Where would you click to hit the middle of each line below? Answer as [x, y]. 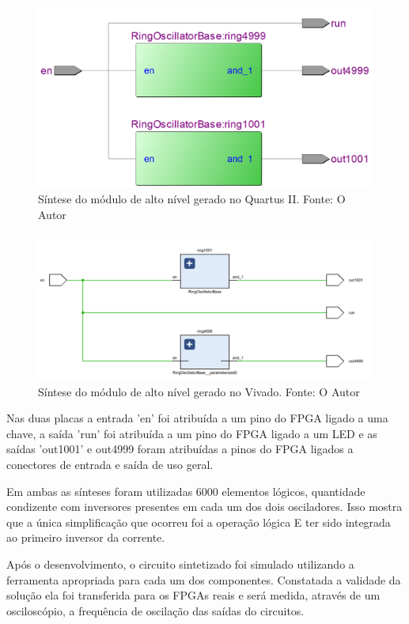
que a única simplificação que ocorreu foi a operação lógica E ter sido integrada [199, 522]
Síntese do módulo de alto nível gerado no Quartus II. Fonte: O [192, 199]
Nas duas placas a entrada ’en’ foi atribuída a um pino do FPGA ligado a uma [197, 418]
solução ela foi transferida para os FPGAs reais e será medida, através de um [193, 595]
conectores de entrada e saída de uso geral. [110, 465]
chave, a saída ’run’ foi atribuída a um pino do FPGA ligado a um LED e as [192, 433]
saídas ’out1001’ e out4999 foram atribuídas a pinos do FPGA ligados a [180, 449]
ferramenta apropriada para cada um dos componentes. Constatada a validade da [204, 579]
